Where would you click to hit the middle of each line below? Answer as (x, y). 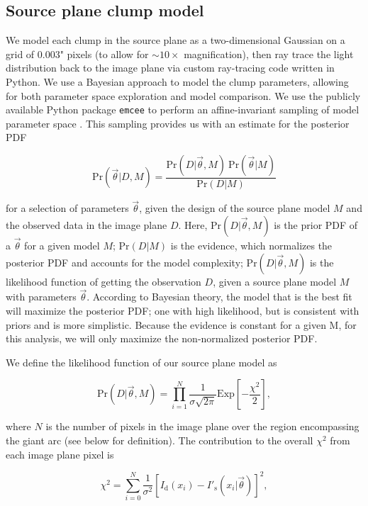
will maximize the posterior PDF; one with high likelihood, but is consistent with (183, 311)
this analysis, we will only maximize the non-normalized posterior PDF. (162, 338)
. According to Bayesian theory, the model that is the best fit (219, 297)
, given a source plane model (275, 281)
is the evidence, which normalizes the (251, 246)
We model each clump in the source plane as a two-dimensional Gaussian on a (175, 40)
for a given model (62, 246)
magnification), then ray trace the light (269, 54)
